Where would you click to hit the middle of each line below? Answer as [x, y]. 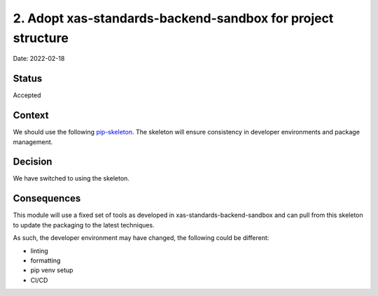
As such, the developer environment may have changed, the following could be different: [141, 238]
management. [33, 142]
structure [41, 38]
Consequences [47, 198]
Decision [33, 162]
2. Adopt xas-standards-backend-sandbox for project [173, 18]
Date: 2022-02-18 [39, 59]
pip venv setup [52, 270]
